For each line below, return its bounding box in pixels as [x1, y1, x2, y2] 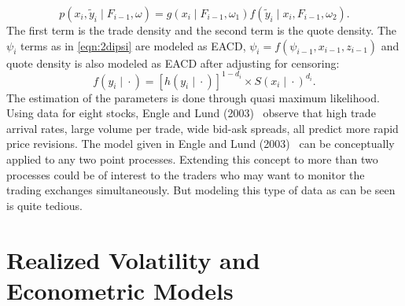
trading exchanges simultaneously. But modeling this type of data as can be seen [6, 182, 396, 198]
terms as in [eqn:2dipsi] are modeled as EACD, [20, 37, 246, 53]
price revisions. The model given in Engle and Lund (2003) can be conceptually [6, 135, 395, 152]
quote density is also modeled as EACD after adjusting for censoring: [6, 54, 340, 71]
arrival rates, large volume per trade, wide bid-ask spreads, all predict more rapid [6, 120, 399, 136]
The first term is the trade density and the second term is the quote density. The [6, 22, 397, 38]
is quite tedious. [6, 197, 83, 213]
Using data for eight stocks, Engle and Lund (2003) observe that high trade [6, 105, 376, 121]
